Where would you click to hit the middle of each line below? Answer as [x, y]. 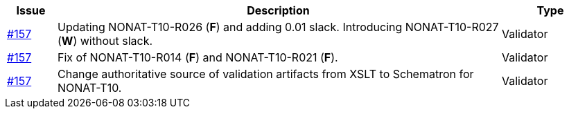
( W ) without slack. [105, 41]
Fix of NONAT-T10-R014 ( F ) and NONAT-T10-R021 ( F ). [198, 57]
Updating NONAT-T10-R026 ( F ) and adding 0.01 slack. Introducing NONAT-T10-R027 [278, 27]
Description [278, 10]
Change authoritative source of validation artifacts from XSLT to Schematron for [265, 74]
